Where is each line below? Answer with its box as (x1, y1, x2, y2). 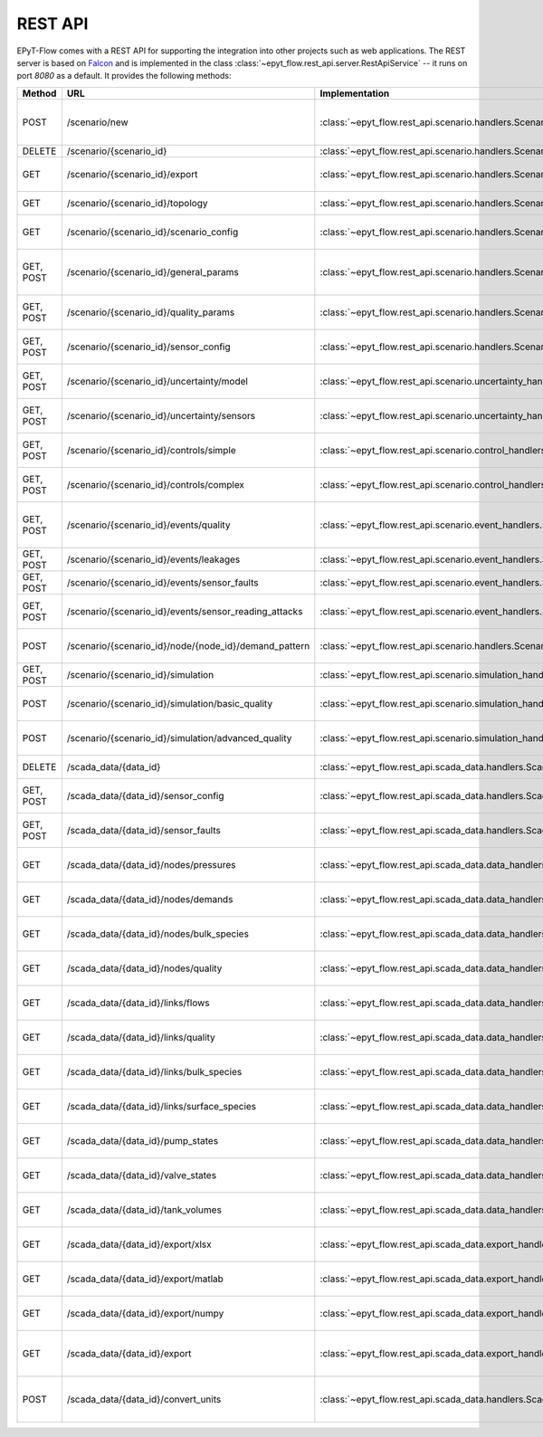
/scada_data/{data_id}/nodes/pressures (66, 858, 236, 871)
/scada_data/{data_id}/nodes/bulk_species (66, 928, 249, 940)
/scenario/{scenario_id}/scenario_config (66, 225, 239, 238)
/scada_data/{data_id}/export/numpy (66, 1307, 224, 1319)
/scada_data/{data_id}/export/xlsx (66, 1238, 212, 1251)
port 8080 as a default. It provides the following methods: (16, 71, 232, 81)
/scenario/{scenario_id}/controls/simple (66, 443, 237, 456)
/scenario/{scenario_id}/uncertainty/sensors (66, 409, 256, 422)
